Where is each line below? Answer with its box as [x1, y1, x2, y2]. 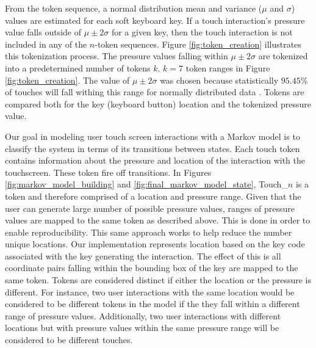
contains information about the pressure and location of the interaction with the [5, 154, 305, 167]
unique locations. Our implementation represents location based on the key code [5, 237, 305, 250]
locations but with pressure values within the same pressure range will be [5, 321, 279, 334]
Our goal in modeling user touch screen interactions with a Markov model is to [5, 129, 300, 142]
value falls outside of [5, 26, 81, 38]
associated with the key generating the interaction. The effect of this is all [5, 249, 281, 262]
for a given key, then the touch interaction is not [111, 26, 293, 38]
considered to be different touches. [5, 333, 133, 346]
